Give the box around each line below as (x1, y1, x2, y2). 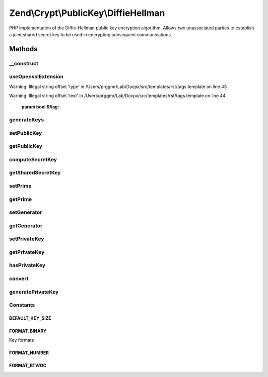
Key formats (9, 337, 34, 343)
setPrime (9, 183, 32, 189)
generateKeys (9, 116, 44, 123)
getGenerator (9, 222, 43, 229)
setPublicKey (9, 129, 42, 136)
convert (9, 275, 29, 282)
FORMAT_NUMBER (9, 350, 49, 356)
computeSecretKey (9, 156, 57, 163)
